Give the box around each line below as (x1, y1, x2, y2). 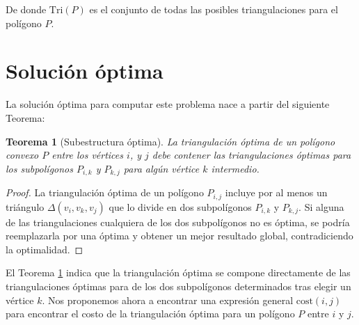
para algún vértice (123, 161, 200, 175)
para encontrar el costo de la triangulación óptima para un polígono (6, 306, 295, 321)
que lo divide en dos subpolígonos (109, 199, 252, 214)
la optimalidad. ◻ (6, 241, 83, 256)
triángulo (6, 199, 45, 214)
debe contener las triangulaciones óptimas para (152, 148, 351, 162)
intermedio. (211, 161, 260, 175)
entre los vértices (51, 148, 124, 162)
